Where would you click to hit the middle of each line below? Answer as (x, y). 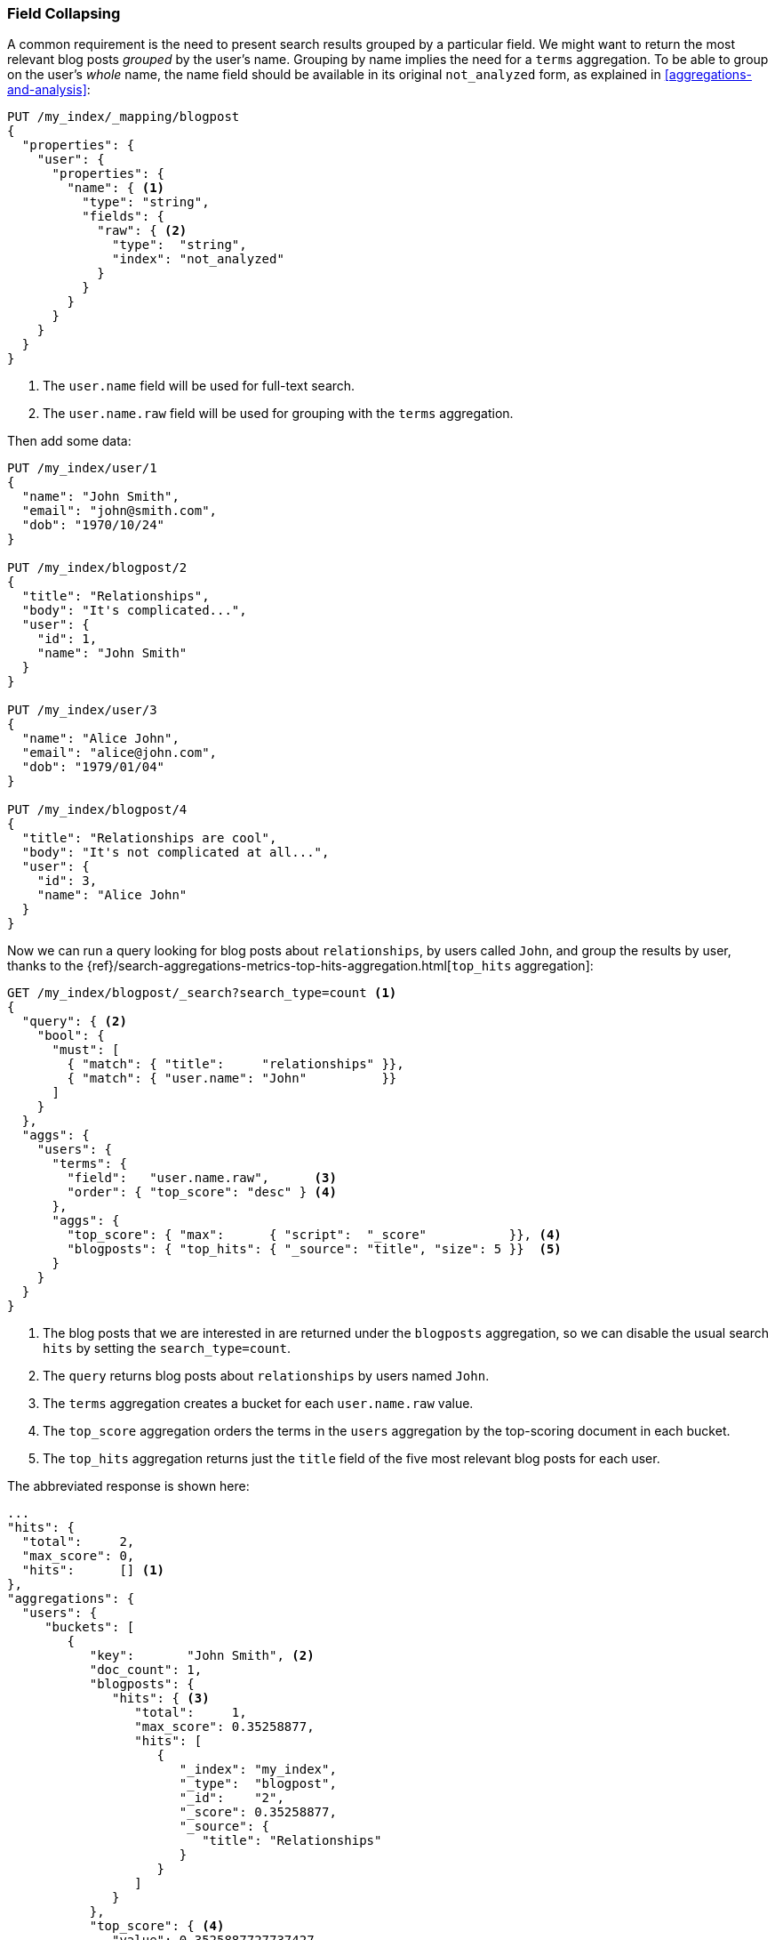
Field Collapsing (64, 13)
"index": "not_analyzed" (198, 259)
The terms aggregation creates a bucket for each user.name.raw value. (258, 1404)
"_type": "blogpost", (258, 1784)
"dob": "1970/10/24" (93, 525)
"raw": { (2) (142, 231)
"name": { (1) (116, 188)
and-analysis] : (49, 90)
